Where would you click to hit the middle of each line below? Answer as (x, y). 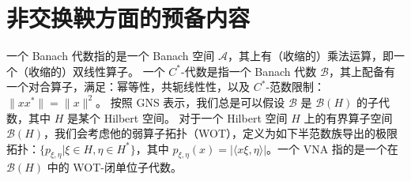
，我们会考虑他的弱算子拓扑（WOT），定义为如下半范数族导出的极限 (221, 133)
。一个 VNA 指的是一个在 (332, 148)
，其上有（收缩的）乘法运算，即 (310, 56)
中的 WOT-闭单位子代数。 (115, 167)
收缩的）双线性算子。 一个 (96, 71)
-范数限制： (296, 87)
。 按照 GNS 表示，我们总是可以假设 (190, 102)
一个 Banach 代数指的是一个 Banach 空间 (111, 56)
